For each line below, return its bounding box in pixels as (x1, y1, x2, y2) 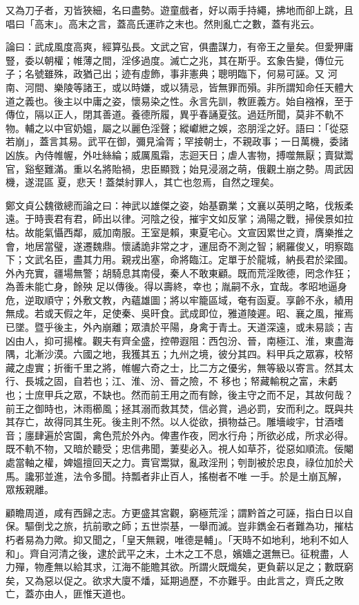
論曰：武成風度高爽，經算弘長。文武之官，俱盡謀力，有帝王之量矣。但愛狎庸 (6, 39, 353, 54)
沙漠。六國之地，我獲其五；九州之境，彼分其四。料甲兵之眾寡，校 (43, 347, 344, 361)
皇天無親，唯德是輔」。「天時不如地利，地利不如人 (126, 532, 349, 546)
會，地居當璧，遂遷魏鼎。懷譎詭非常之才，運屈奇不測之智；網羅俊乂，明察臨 (6, 238, 353, 253)
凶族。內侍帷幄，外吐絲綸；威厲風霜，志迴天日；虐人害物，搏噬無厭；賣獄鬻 (6, 147, 353, 162)
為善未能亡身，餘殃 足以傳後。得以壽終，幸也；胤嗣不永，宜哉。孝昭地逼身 (6, 279, 347, 294)
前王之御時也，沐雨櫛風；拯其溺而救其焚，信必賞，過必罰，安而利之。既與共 (6, 401, 353, 415)
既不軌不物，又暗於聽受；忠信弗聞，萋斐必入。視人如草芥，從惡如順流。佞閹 (6, 441, 353, 456)
